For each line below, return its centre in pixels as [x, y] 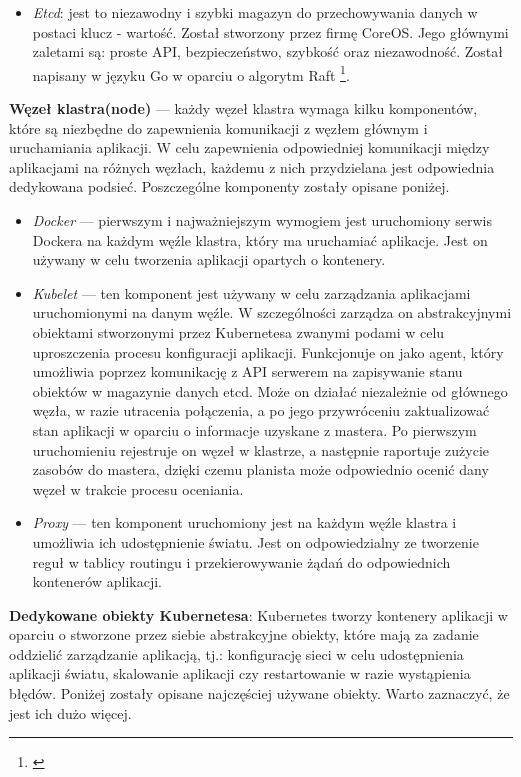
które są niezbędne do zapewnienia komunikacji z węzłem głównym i [218, 127]
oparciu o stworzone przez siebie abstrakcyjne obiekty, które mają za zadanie [244, 634]
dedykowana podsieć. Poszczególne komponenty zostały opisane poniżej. [229, 186]
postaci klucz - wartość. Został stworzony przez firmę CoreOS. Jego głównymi [270, 31]
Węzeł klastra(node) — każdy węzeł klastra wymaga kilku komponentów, [243, 108]
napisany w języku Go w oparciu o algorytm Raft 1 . [191, 73]
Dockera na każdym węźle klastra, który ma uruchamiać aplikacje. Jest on [260, 239]
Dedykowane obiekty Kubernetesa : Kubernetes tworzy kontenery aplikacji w [258, 614]
